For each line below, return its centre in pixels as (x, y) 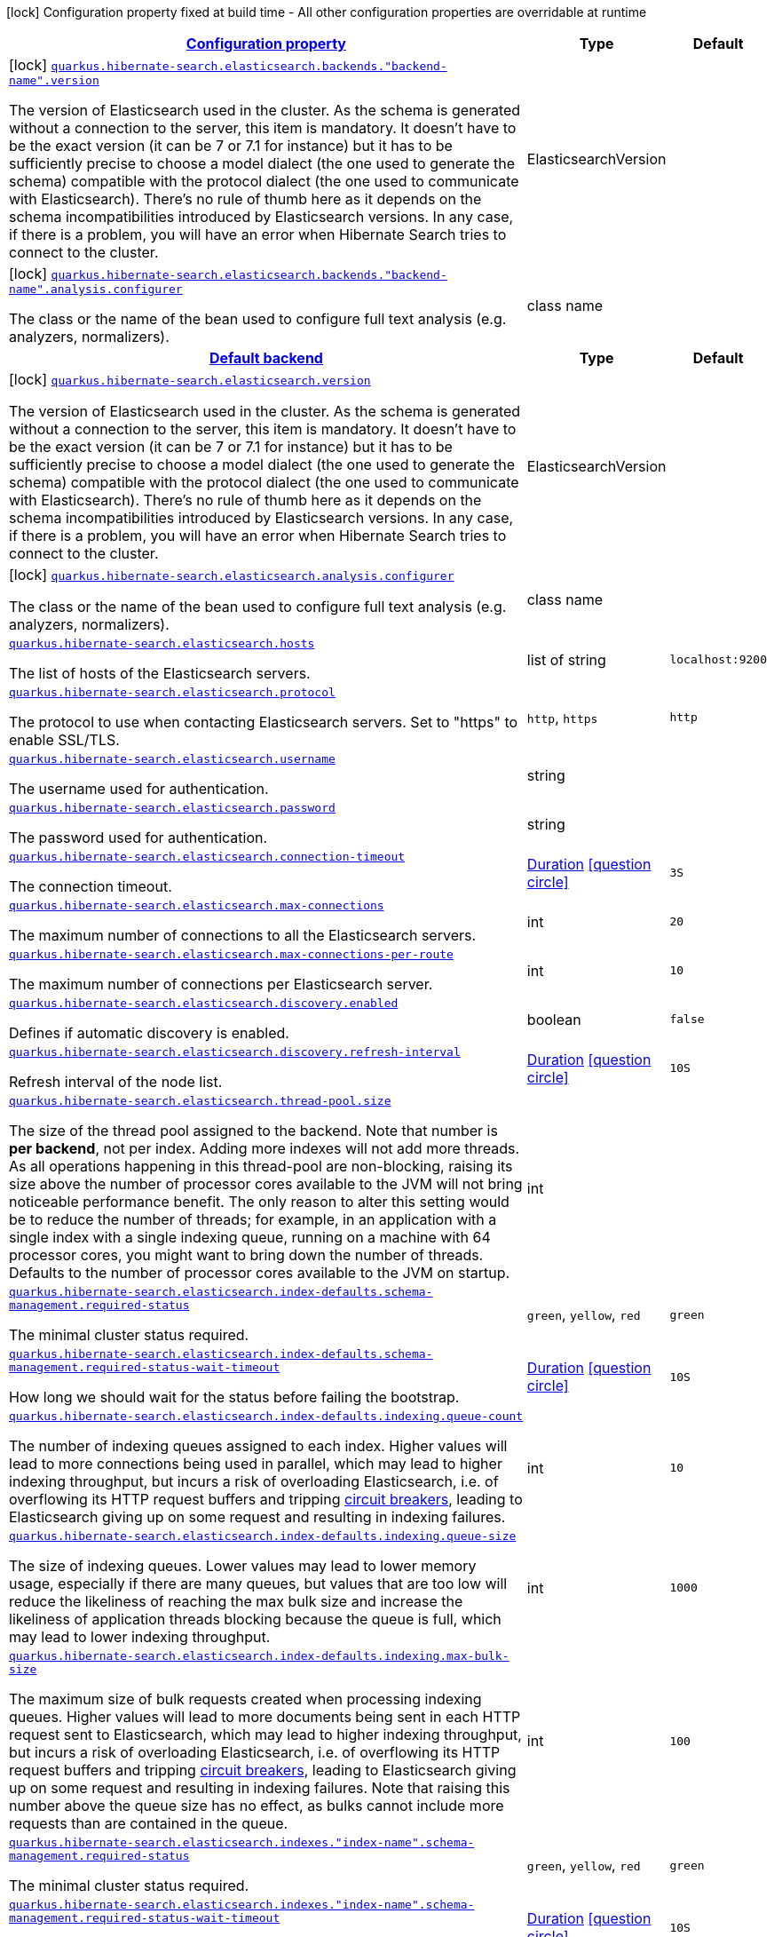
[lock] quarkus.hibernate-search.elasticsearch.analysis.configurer (232, 575)
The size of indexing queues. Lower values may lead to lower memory (243, 1566)
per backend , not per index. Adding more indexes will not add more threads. (265, 1148)
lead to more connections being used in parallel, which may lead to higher (256, 1464)
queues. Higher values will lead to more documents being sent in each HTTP (265, 1717)
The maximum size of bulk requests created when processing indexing (245, 1699)
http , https (562, 717)
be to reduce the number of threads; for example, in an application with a (253, 1219)
